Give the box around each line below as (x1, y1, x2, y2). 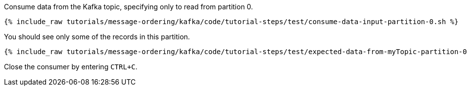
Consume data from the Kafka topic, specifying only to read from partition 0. (4, 2, 253, 11)
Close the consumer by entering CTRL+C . (4, 62, 138, 71)
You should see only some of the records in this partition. (4, 32, 190, 41)
